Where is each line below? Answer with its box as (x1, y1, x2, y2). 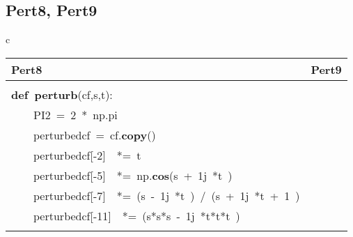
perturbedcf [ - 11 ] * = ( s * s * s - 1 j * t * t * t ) (33, 207, 240, 224)
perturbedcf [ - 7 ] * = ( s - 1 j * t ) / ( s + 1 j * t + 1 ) (33, 187, 300, 204)
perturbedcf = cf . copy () (33, 126, 156, 143)
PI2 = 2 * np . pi (33, 106, 118, 123)
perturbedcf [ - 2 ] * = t (33, 146, 141, 163)
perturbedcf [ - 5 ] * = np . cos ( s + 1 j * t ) (33, 167, 233, 183)
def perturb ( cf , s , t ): (11, 86, 113, 102)
